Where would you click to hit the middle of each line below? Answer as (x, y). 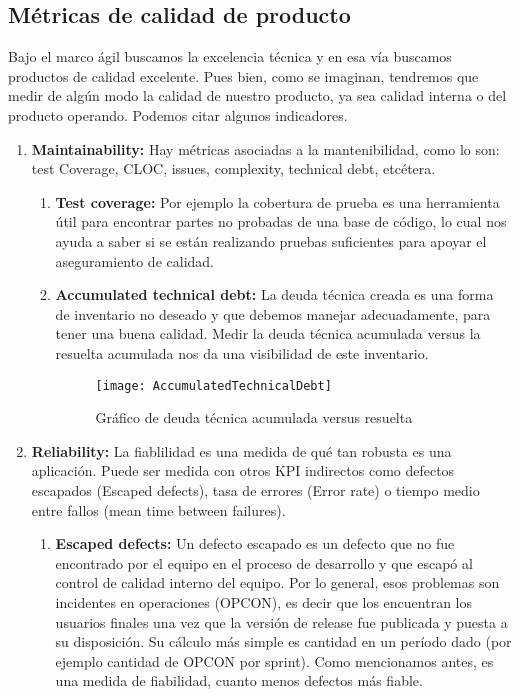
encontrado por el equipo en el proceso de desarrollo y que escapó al (264, 562)
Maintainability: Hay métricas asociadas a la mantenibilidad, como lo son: (265, 148)
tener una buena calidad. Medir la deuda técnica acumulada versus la (268, 333)
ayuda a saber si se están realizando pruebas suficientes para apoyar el (271, 240)
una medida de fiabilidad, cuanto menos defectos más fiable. (239, 680)
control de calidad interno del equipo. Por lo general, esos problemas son (277, 582)
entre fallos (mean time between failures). (158, 509)
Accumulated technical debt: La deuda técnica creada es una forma (274, 294)
